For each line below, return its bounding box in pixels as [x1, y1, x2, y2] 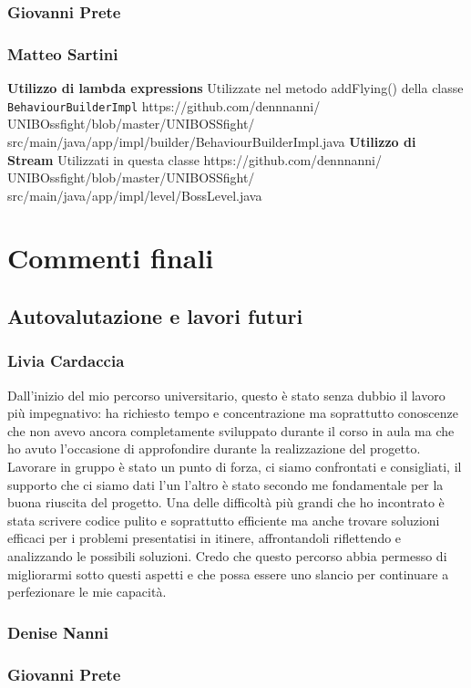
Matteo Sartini [7, 42, 118, 65]
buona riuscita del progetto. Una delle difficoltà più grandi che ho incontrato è [7, 493, 445, 512]
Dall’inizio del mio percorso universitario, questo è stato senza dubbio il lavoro [7, 385, 445, 404]
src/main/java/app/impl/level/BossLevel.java [7, 185, 262, 204]
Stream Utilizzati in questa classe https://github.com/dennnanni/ [7, 150, 382, 169]
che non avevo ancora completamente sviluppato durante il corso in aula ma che [7, 421, 455, 440]
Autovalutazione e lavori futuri [7, 302, 303, 330]
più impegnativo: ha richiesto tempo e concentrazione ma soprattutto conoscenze [7, 403, 458, 422]
